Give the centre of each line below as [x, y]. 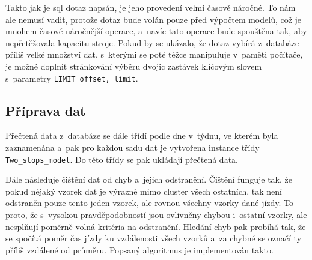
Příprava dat [46, 110]
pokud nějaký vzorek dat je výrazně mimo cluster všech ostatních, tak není [144, 191]
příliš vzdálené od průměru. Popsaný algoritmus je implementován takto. [139, 249]
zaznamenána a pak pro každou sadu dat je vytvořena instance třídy [133, 147]
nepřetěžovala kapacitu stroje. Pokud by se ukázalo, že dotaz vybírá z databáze [152, 42]
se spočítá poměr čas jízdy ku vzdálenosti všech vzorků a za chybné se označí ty [154, 238]
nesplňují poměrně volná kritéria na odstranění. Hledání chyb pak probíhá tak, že [156, 226]
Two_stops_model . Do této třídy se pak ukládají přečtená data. [122, 159]
